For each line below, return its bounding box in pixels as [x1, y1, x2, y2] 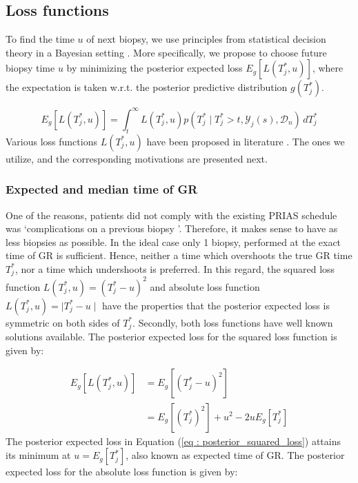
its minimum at [6, 448, 71, 462]
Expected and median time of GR [6, 181, 198, 198]
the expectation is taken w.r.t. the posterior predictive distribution [6, 80, 288, 94]
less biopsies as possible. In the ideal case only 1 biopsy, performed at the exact [6, 234, 341, 249]
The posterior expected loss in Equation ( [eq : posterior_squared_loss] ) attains [6, 433, 341, 448]
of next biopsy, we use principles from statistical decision [86, 32, 326, 46]
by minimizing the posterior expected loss [66, 61, 243, 75]
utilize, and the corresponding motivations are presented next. [6, 151, 268, 165]
